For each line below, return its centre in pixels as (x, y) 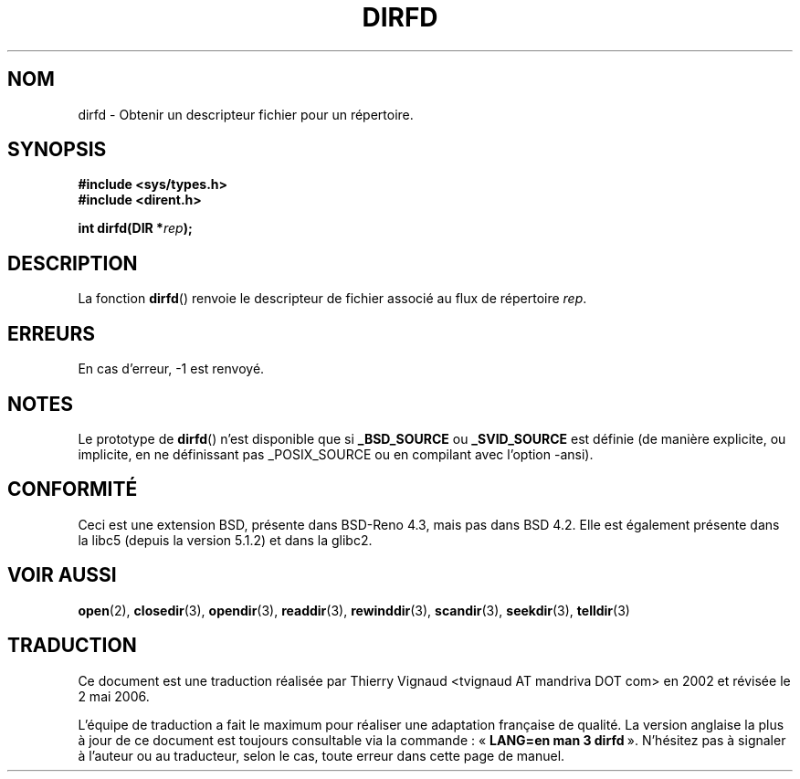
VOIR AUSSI (62, 575)
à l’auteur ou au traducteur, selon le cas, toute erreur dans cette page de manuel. (321, 755)
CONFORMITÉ (73, 490)
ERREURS (52, 333)
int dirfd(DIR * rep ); (135, 228)
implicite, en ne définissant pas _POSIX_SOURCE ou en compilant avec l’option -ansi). (336, 454)
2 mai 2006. (114, 696)
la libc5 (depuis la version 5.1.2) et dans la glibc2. (225, 540)
